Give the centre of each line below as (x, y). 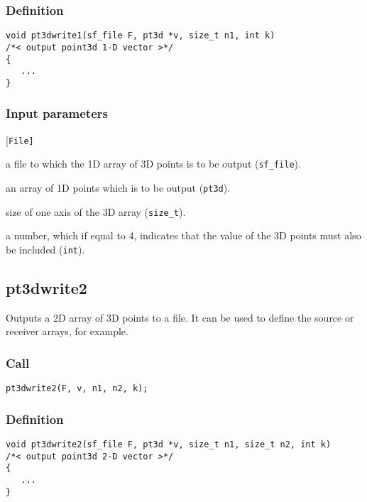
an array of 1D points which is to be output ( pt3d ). (118, 188)
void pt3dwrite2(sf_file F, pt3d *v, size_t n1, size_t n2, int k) (169, 445)
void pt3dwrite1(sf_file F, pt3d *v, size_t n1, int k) (141, 36)
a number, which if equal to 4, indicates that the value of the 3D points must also (183, 235)
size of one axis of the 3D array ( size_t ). (96, 211)
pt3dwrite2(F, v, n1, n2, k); (77, 389)
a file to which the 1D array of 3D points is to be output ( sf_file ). (153, 164)
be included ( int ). (45, 249)
